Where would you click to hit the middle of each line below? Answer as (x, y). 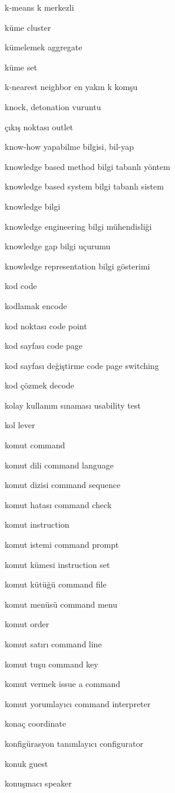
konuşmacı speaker (38, 783)
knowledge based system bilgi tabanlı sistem (84, 186)
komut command (35, 445)
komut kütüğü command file (56, 584)
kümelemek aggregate (44, 47)
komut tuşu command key (52, 664)
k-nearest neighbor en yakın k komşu (71, 87)
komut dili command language (59, 465)
